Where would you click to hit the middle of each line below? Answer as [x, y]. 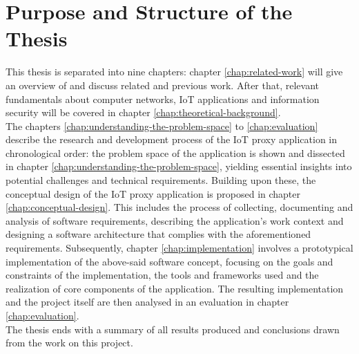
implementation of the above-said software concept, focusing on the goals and [169, 261]
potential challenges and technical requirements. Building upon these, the [161, 180]
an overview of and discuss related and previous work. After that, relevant [162, 85]
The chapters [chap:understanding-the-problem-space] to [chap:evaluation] [162, 125]
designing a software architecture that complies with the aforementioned [158, 234]
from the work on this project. [69, 343]
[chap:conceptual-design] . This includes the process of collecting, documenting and [179, 207]
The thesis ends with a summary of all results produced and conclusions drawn [173, 329]
